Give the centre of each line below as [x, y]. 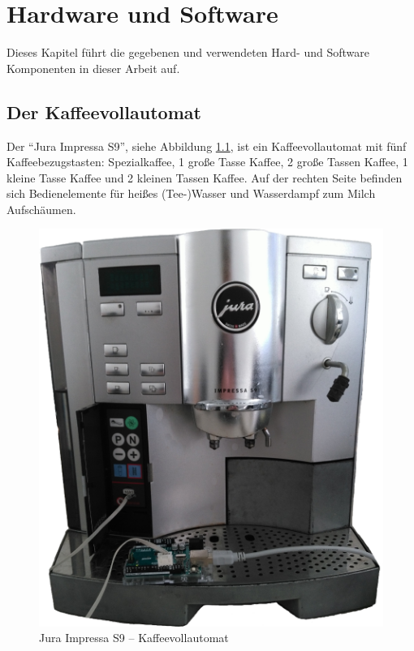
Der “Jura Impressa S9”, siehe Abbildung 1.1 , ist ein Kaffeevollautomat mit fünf [207, 146]
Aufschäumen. [41, 209]
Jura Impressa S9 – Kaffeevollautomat [134, 638]
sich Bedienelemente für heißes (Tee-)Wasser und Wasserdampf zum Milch [191, 193]
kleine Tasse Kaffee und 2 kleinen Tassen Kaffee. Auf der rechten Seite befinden [205, 177]
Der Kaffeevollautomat [104, 111]
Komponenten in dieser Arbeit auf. [93, 68]
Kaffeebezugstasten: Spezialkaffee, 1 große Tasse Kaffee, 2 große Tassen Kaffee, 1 [207, 162]
